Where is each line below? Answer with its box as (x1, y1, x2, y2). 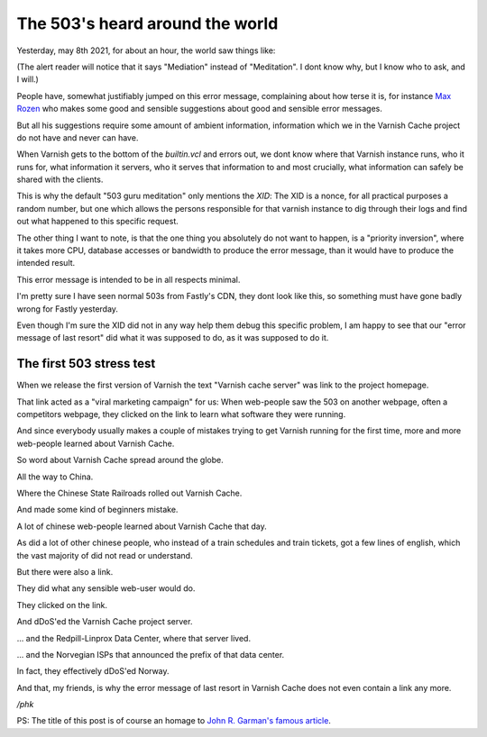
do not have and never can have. (16, 132, 139, 143)
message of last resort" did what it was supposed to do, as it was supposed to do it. (16, 332, 329, 343)
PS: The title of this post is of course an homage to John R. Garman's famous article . (16, 715, 331, 726)
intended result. (16, 258, 76, 268)
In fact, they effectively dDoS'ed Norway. (16, 666, 170, 677)
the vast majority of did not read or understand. (16, 550, 193, 560)
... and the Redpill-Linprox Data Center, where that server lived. (16, 632, 252, 643)
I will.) (16, 74, 40, 85)
